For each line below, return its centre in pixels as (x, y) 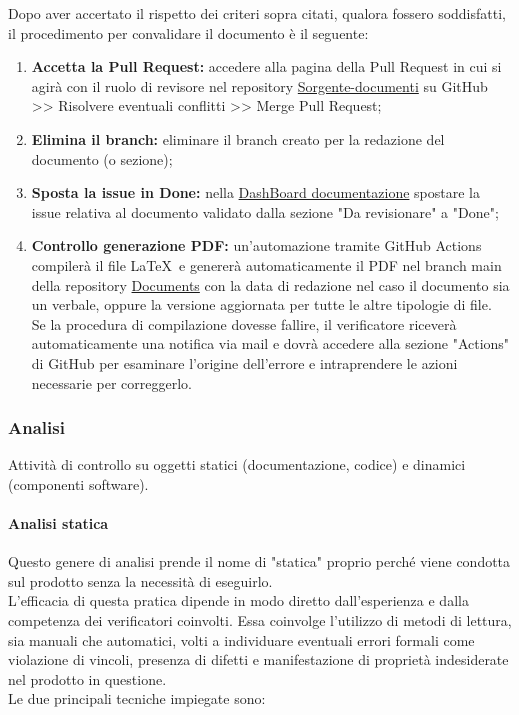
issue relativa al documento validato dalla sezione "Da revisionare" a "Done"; (265, 211)
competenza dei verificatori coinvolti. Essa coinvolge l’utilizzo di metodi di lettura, (260, 620)
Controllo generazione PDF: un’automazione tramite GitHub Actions (256, 245)
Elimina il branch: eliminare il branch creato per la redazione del (238, 138)
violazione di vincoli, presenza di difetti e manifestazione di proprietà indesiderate (258, 659)
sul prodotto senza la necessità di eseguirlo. (140, 580)
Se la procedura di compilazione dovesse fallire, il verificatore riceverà (244, 323)
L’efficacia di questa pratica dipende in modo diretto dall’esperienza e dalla (238, 600)
